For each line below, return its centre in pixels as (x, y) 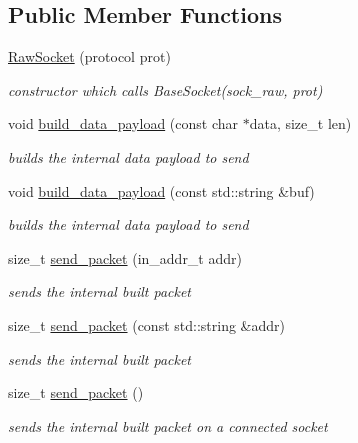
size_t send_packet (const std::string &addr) (146, 324)
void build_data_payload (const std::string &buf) (161, 190)
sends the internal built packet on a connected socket (168, 425)
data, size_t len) (300, 123)
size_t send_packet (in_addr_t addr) (125, 257)
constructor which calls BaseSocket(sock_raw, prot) (165, 89)
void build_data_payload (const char (123, 123)
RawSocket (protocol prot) (89, 56)
